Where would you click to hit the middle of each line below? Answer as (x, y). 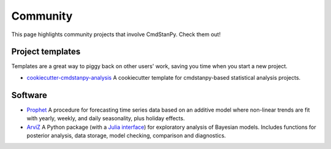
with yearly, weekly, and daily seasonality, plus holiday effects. (106, 118)
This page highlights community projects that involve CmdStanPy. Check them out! (116, 34)
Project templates (46, 52)
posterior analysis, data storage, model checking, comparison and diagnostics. (126, 136)
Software (29, 95)
